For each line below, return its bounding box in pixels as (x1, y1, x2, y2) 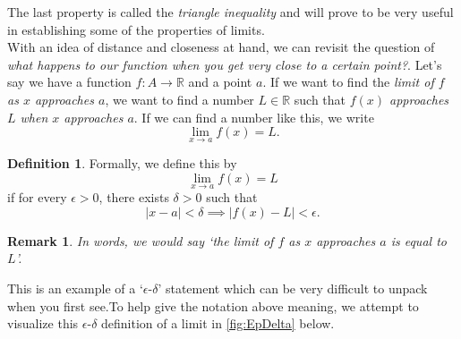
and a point (188, 72, 252, 91)
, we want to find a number (105, 89, 254, 108)
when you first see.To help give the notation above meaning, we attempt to (7, 296, 419, 315)
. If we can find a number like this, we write (133, 107, 374, 126)
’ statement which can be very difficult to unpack (158, 278, 428, 297)
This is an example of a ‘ (7, 278, 143, 297)
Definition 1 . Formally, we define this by (7, 154, 237, 173)
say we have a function (7, 72, 132, 91)
